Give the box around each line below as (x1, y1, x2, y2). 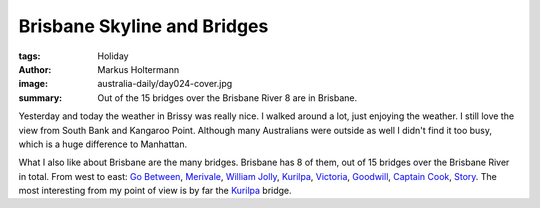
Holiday (97, 50, 129, 62)
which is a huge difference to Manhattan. (18, 138, 188, 150)
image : (18, 78, 49, 90)
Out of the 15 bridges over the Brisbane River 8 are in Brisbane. (97, 91, 358, 104)
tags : (18, 50, 41, 62)
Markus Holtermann (97, 63, 180, 75)
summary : (18, 91, 63, 104)
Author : (18, 63, 52, 75)
